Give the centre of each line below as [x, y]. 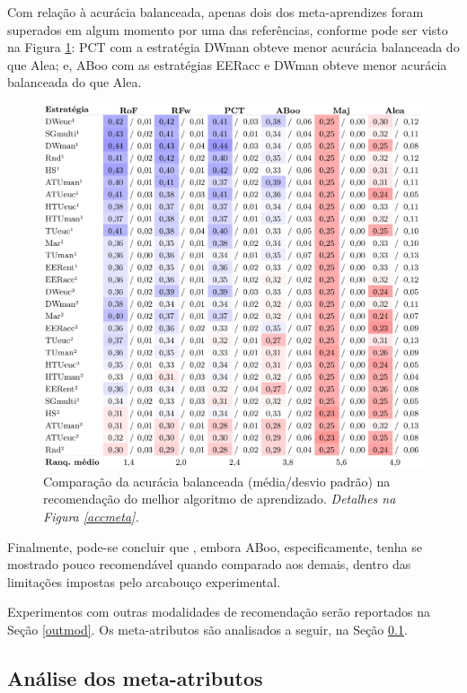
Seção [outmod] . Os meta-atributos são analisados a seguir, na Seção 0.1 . [207, 629]
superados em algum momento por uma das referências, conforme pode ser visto [228, 29]
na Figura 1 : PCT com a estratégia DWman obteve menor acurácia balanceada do [233, 47]
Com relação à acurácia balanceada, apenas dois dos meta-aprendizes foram [216, 12]
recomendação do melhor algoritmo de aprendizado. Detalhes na [220, 499]
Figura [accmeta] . [91, 516]
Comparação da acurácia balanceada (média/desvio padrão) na [217, 481]
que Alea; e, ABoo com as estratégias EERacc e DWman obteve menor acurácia [227, 64]
